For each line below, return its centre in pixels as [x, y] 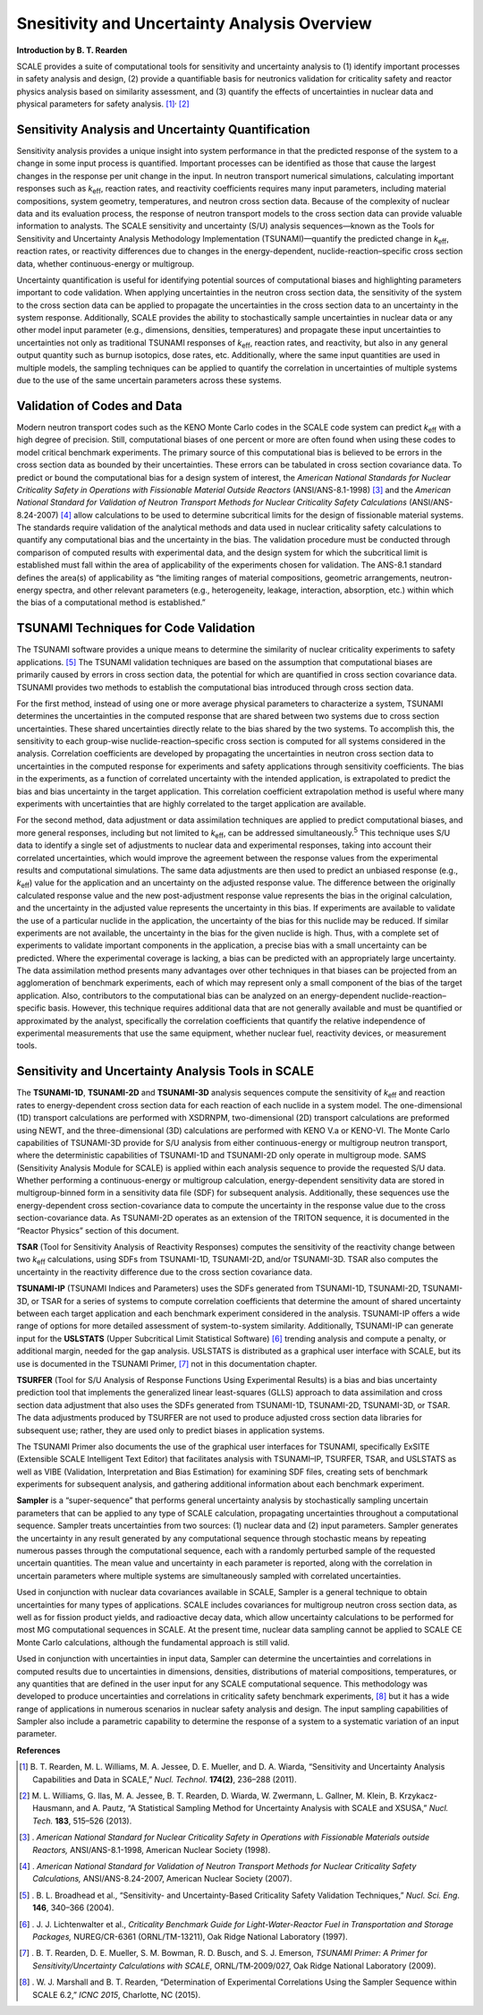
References [38, 1750]
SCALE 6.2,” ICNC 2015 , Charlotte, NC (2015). [117, 1994]
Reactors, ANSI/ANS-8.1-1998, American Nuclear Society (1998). [152, 1849]
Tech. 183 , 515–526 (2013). [82, 1821]
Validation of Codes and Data [99, 406]
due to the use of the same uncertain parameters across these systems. [149, 380]
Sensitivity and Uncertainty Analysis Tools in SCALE [165, 1071]
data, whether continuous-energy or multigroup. [106, 263]
